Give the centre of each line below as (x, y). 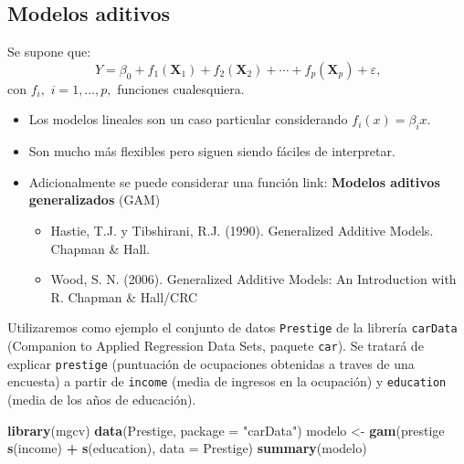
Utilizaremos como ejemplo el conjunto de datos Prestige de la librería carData (232, 327)
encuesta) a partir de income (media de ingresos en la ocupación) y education (227, 381)
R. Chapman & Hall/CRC (124, 296)
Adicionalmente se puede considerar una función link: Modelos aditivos (234, 181)
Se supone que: (49, 52)
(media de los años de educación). (102, 399)
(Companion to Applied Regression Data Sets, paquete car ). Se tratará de (216, 345)
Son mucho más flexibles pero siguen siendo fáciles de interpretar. (212, 151)
